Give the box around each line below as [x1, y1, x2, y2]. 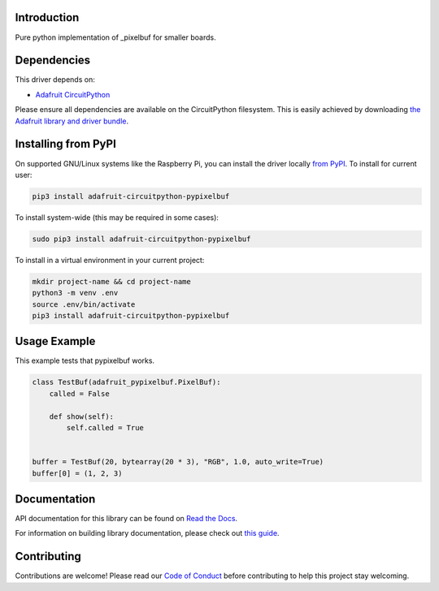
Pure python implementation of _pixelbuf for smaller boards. [15, 32, 216, 42]
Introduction [15, 11, 80, 24]
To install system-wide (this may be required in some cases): [15, 212, 219, 222]
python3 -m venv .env [32, 288, 119, 298]
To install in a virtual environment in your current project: [15, 255, 205, 265]
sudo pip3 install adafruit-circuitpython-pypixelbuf [32, 234, 251, 244]
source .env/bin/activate [32, 300, 136, 308]
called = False [49, 389, 110, 398]
